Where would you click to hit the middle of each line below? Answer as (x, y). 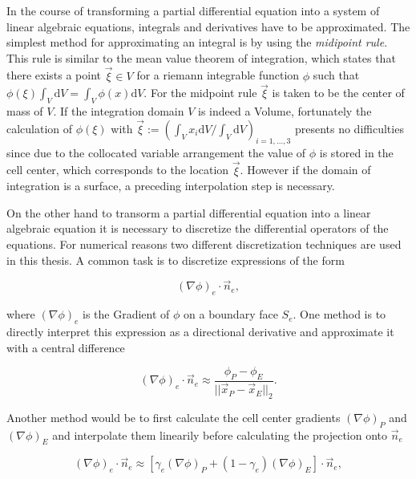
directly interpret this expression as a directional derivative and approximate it (200, 331)
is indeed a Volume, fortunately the (285, 111)
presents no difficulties (349, 129)
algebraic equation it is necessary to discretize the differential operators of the (198, 228)
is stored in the (356, 152)
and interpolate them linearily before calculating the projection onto (220, 434)
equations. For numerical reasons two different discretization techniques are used (204, 244)
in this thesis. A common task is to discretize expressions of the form (176, 260)
